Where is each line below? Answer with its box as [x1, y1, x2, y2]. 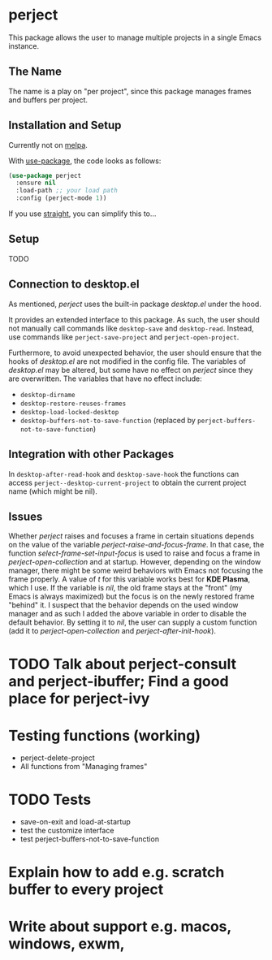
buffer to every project [8, 880, 164, 898]
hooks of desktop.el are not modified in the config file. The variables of [8, 356, 246, 366]
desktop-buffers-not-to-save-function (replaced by [19, 415, 196, 425]
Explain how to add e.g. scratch [8, 863, 225, 881]
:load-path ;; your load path [15, 187, 118, 195]
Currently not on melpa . [8, 140, 88, 149]
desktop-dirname [19, 391, 76, 399]
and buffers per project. [8, 95, 88, 105]
